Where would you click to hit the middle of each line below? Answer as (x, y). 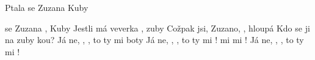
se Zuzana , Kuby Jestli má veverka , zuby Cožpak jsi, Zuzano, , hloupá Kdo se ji (157, 28)
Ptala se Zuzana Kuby (47, 7)
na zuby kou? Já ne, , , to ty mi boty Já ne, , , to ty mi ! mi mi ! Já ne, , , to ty (154, 40)
